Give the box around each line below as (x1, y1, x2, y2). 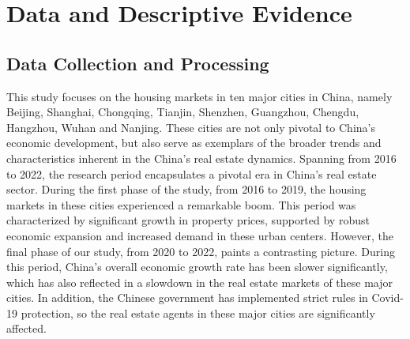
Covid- (371, 289, 404, 306)
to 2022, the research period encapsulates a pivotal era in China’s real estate (6, 165, 377, 182)
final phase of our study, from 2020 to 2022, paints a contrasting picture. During (6, 243, 395, 259)
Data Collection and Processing (6, 51, 269, 75)
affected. (6, 320, 47, 337)
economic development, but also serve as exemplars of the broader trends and (6, 134, 382, 151)
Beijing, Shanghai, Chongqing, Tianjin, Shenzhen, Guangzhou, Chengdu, (6, 104, 359, 120)
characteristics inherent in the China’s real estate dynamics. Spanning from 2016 (6, 149, 397, 166)
